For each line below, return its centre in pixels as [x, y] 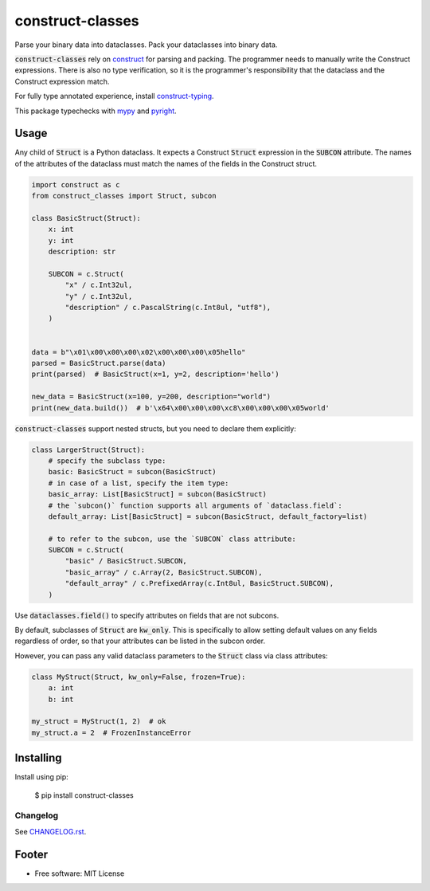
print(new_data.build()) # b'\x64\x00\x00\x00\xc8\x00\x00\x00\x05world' [181, 408]
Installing [39, 758]
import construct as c [76, 184]
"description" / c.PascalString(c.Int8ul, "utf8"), [168, 308]
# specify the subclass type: [107, 461]
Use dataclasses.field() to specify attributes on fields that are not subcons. [147, 615]
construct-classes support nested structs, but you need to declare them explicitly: [155, 428]
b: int [61, 699]
